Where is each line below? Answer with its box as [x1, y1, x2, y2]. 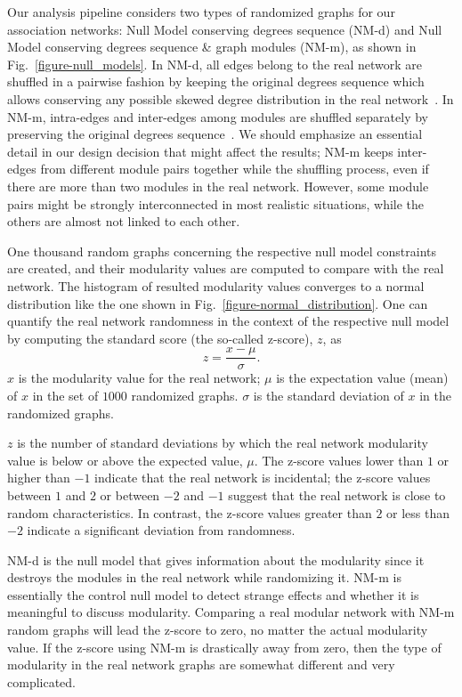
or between [100, 485, 160, 504]
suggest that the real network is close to [228, 485, 446, 504]
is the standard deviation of [253, 385, 404, 404]
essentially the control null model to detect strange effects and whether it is [7, 585, 419, 604]
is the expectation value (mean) [276, 369, 449, 387]
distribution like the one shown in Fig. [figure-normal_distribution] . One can [7, 294, 428, 312]
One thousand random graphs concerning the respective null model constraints [7, 241, 437, 260]
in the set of [32, 385, 99, 404]
